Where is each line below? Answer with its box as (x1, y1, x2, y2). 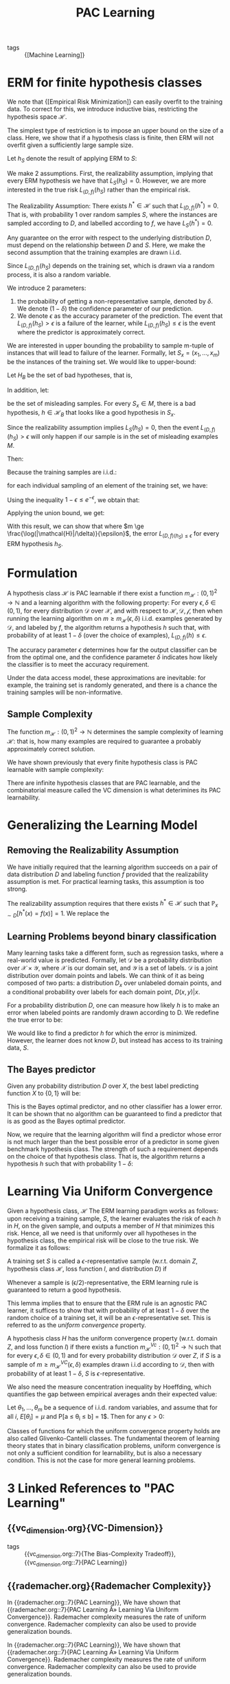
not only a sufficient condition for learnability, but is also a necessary (7, 1449, 203, 1457)
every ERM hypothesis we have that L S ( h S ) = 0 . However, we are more (7, 177, 207, 186)
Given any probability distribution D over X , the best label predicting (7, 1082, 199, 1090)
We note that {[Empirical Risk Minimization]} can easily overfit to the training (7, 98, 223, 106)
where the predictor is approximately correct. (16, 328, 146, 337)
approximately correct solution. (7, 744, 95, 753)
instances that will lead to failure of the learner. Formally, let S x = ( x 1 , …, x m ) (7, 349, 220, 359)
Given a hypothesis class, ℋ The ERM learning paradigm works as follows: (7, 1207, 219, 1215)
